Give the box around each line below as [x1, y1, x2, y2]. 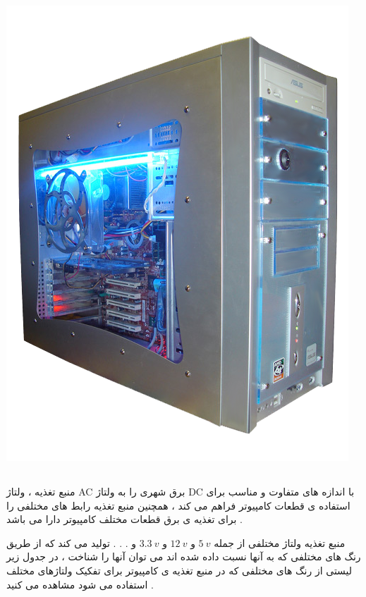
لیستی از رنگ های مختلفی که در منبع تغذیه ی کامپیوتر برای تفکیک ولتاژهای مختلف [6, 562, 353, 577]
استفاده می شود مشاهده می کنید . [6, 577, 154, 591]
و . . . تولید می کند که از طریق [6, 535, 137, 550]
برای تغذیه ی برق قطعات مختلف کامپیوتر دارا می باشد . [6, 512, 243, 527]
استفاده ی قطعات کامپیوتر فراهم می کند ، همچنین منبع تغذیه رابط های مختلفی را [6, 498, 350, 512]
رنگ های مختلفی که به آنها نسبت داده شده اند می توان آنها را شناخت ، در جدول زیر [6, 549, 361, 564]
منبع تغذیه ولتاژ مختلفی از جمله [214, 535, 346, 550]
